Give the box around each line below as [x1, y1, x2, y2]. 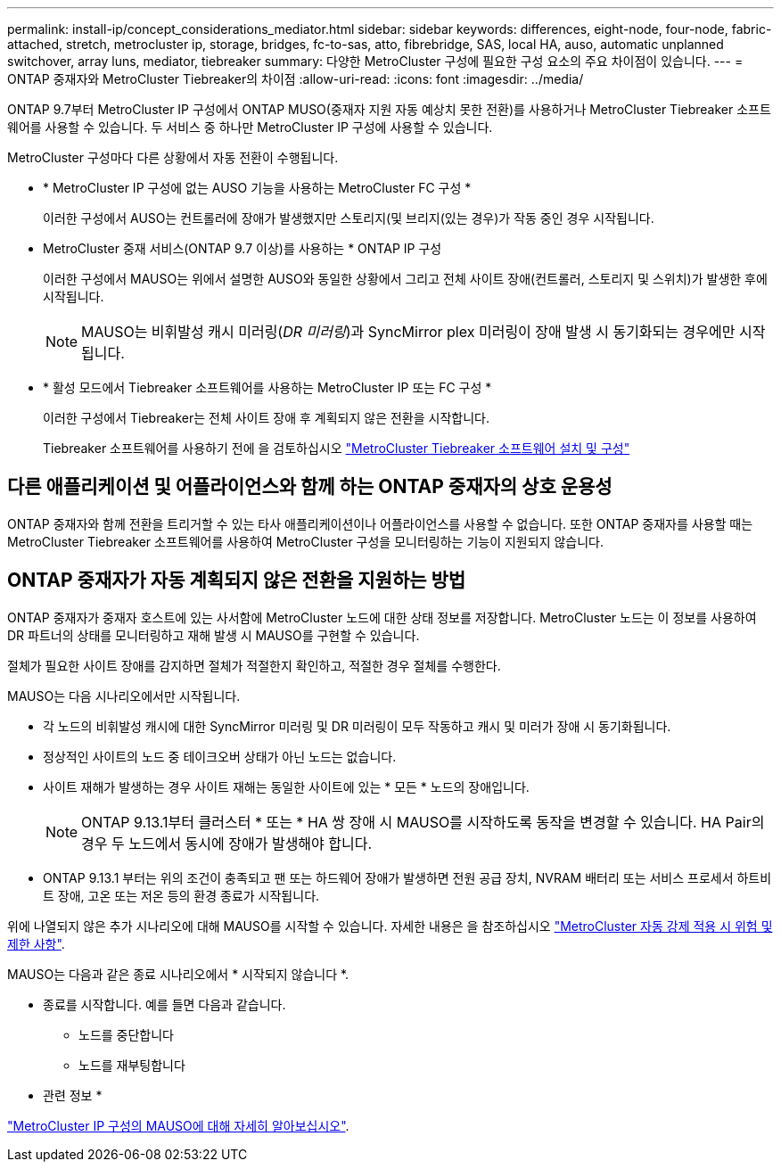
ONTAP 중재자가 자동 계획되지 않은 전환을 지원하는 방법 [7, 569, 466, 592]
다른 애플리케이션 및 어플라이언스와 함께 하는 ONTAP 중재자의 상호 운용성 [7, 475, 612, 498]
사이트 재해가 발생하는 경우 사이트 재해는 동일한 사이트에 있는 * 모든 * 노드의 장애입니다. [43, 778, 530, 794]
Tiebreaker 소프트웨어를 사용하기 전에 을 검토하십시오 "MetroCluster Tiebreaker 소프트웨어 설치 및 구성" [43, 440, 630, 456]
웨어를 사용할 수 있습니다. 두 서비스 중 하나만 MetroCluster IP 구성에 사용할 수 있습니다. [7, 119, 493, 135]
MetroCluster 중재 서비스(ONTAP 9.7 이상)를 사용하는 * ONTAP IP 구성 [43, 241, 442, 256]
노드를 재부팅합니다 [78, 1057, 185, 1073]
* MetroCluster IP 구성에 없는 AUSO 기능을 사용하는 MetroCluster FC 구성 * [43, 180, 472, 195]
